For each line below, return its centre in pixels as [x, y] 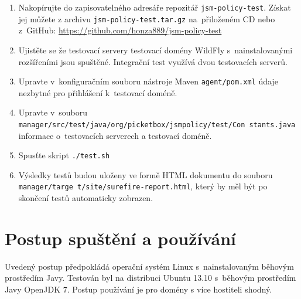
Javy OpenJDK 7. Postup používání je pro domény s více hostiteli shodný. [138, 289]
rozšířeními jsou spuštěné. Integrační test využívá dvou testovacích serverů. [153, 61]
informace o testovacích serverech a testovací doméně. [115, 135]
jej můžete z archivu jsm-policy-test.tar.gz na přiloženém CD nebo [147, 18]
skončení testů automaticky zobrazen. [86, 198]
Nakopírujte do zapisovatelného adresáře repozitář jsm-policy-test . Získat [155, 7]
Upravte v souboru [53, 112]
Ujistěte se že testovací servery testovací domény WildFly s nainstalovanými [155, 50]
